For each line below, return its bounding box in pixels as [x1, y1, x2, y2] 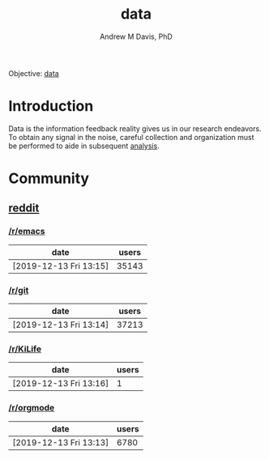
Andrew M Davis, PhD [100, 32, 173, 41]
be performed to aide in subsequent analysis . [8, 141, 160, 151]
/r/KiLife [8, 343, 42, 355]
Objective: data [8, 68, 59, 78]
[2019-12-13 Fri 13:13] [12, 436, 109, 448]
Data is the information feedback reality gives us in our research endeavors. [8, 123, 262, 134]
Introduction [8, 97, 94, 116]
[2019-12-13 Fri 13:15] [12, 260, 109, 271]
